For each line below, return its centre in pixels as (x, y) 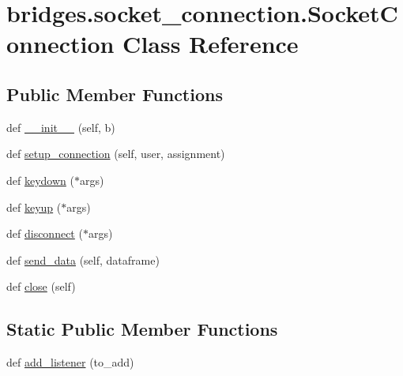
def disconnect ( (45, 233)
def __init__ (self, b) (61, 127)
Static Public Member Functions (142, 329)
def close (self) (41, 286)
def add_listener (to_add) (70, 362)
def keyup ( (34, 207)
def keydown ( (40, 180)
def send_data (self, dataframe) (83, 259)
